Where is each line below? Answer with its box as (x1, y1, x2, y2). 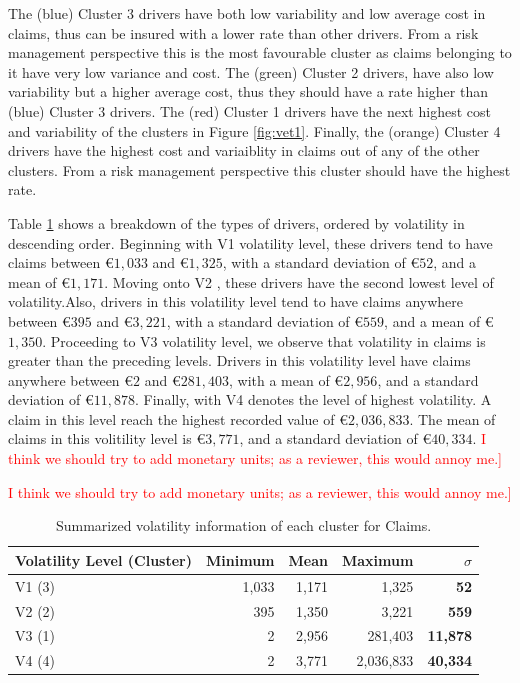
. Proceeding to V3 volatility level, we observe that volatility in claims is (42, 330, 486, 351)
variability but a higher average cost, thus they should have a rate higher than (8, 81, 488, 102)
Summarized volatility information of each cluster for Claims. (55, 515, 432, 536)
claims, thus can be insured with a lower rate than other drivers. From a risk (8, 22, 479, 43)
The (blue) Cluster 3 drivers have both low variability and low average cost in (8, 3, 486, 23)
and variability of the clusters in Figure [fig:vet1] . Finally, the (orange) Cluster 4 (8, 120, 501, 141)
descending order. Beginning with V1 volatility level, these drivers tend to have (8, 232, 493, 253)
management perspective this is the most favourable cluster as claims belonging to (8, 42, 512, 63)
